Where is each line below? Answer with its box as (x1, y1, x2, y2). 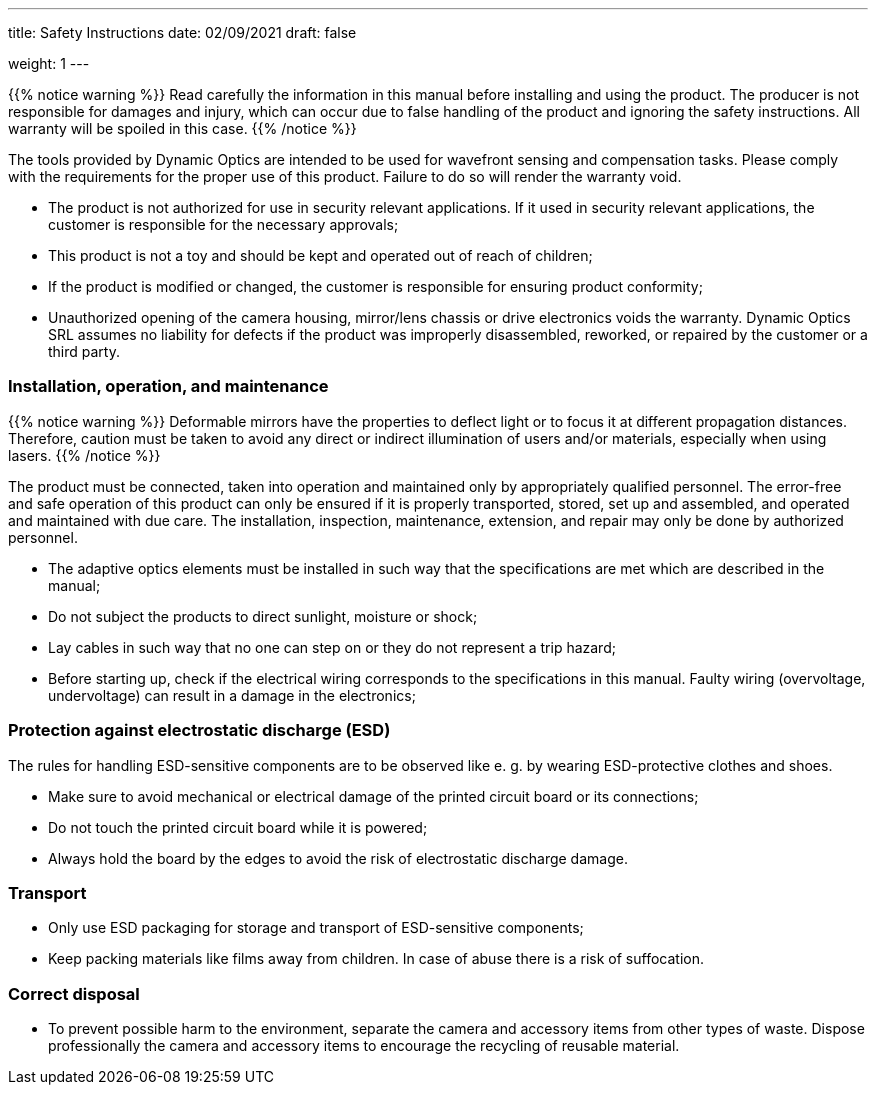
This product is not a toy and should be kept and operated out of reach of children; (48, 247, 593, 264)
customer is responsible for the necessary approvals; (48, 216, 399, 233)
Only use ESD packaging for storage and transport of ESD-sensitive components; (48, 919, 584, 937)
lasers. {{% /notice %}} (8, 446, 161, 464)
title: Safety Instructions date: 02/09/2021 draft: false (8, 24, 357, 41)
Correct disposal (8, 983, 140, 1004)
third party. (48, 343, 120, 360)
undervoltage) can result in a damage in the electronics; (48, 686, 416, 704)
